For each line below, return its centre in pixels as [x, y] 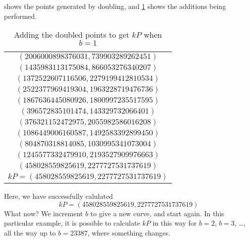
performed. [21, 16]
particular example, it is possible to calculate [72, 223]
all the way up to [30, 232]
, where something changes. [129, 232]
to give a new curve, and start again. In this [157, 213]
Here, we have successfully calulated [58, 196]
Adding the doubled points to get [72, 35]
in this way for [175, 223]
